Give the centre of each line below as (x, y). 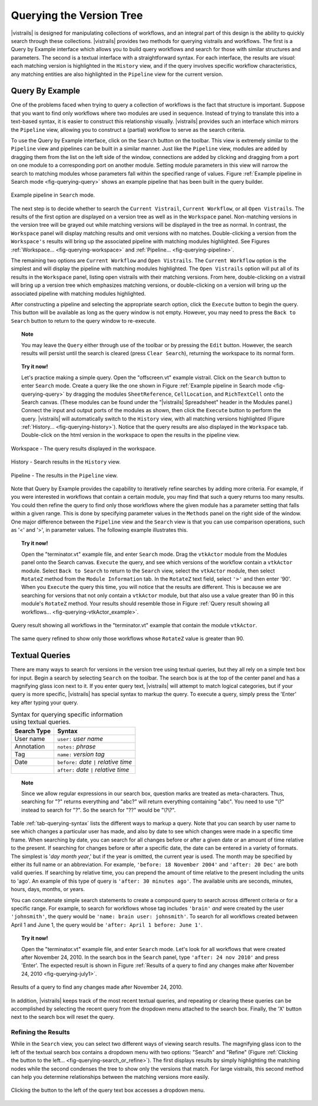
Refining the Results (40, 1032)
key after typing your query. (45, 702)
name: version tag (81, 754)
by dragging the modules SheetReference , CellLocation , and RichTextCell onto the (175, 394)
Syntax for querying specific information (67, 714)
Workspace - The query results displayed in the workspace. (83, 448)
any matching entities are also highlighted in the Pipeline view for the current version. (117, 74)
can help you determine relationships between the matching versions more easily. (110, 1077)
